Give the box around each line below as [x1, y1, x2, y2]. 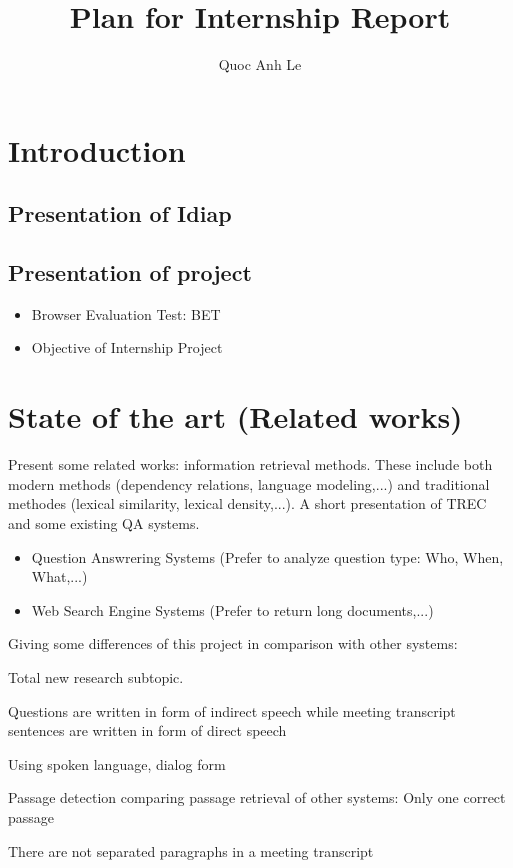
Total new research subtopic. [8, 666, 184, 687]
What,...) [31, 566, 88, 587]
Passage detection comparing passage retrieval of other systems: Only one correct [8, 787, 506, 808]
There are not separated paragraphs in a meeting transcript [8, 840, 374, 861]
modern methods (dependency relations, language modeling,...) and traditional [8, 473, 490, 494]
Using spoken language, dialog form [8, 753, 226, 774]
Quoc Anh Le [218, 54, 302, 75]
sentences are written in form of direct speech [8, 720, 287, 741]
